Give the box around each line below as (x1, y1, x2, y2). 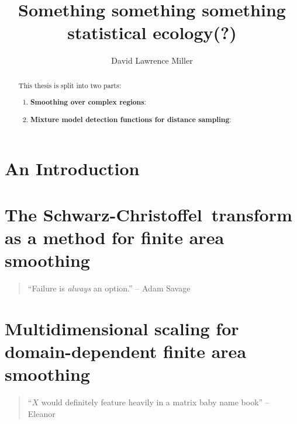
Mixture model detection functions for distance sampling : (30, 114, 232, 124)
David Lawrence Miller (111, 54, 193, 67)
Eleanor (27, 407, 56, 419)
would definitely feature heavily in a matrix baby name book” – (41, 396, 270, 408)
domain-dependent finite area (5, 339, 247, 363)
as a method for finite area (5, 225, 225, 249)
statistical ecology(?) (67, 20, 237, 44)
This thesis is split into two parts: (18, 80, 121, 90)
